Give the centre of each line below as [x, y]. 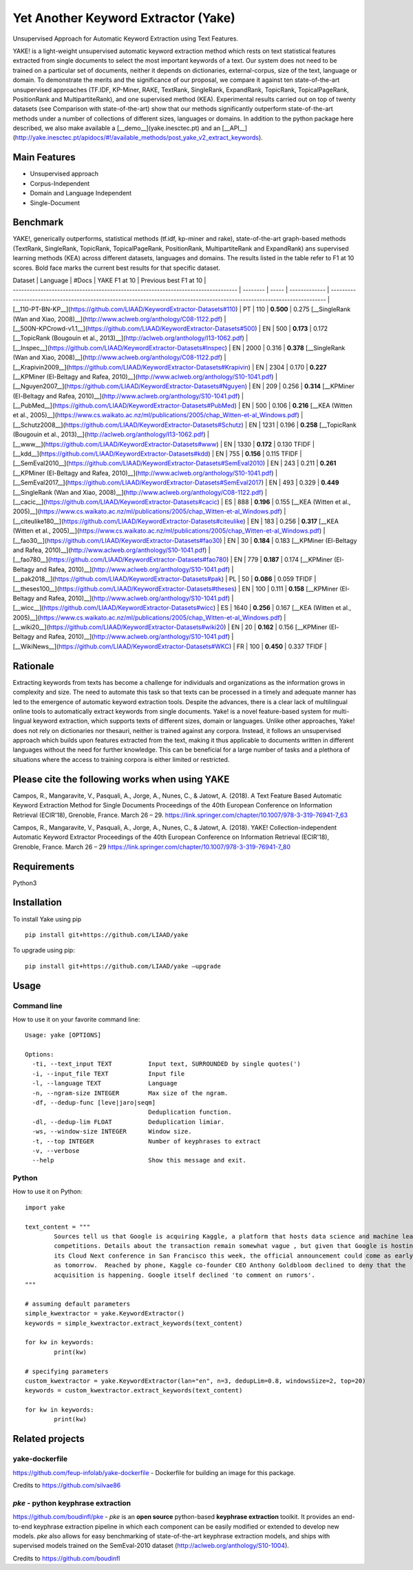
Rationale [33, 666]
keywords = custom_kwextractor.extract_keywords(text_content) [134, 1391]
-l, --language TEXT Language [105, 1083]
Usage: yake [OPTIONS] [63, 1035]
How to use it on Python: [47, 1191]
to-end [22, 1526]
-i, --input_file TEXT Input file [108, 1073]
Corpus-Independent [60, 183]
